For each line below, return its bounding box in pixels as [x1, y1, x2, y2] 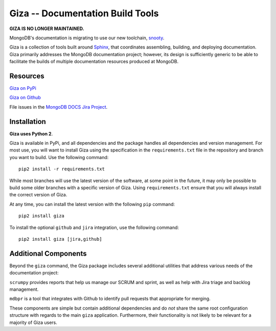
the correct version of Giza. [9, 192, 67, 198]
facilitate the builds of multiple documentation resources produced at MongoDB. [9, 59, 179, 65]
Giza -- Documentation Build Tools [9, 8, 159, 19]
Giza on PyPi [9, 85, 37, 91]
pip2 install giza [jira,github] [18, 236, 102, 242]
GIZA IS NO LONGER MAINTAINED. [9, 26, 84, 32]
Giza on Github [9, 94, 41, 100]
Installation [9, 117, 46, 126]
